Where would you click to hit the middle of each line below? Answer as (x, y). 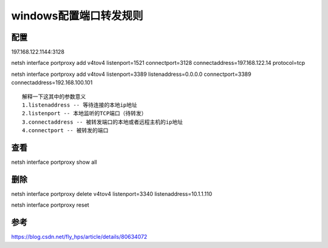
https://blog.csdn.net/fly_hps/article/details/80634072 (79, 237)
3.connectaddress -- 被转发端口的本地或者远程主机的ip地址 (103, 122)
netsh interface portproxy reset (50, 205)
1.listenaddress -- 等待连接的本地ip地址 (80, 105)
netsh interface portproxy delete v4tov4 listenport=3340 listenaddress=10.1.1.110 (112, 194)
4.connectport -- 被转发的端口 (65, 131)
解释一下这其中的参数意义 (54, 96)
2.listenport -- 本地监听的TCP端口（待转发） (84, 113)
